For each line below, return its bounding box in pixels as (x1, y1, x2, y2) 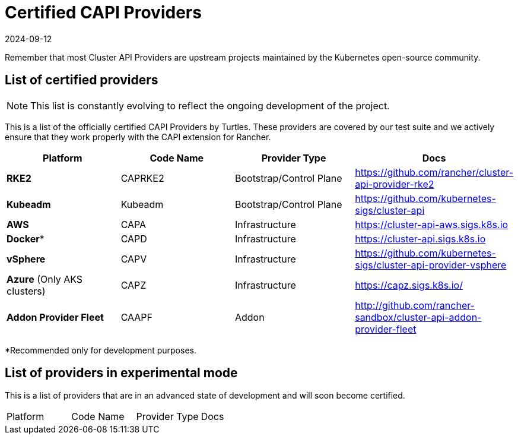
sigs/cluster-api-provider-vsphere (355, 258, 507, 271)
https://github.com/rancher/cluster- (355, 166, 513, 178)
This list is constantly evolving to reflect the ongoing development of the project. (30, 99, 390, 112)
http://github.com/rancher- (355, 299, 475, 311)
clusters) (7, 285, 46, 297)
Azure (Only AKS (7, 273, 83, 285)
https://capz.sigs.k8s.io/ (355, 279, 463, 291)
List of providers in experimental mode (5, 365, 238, 381)
